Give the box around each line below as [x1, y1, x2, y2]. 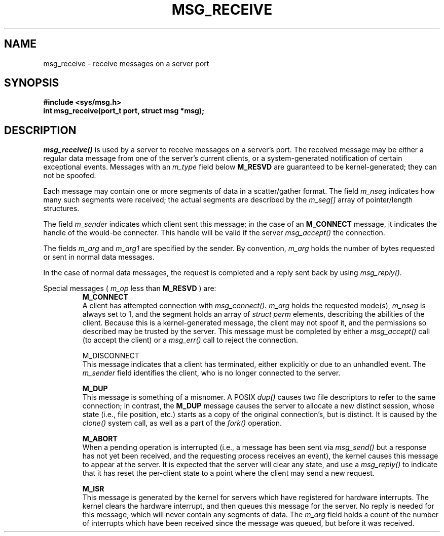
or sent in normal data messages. [43, 253, 155, 262]
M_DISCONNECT [82, 351, 139, 360]
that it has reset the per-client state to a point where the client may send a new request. [82, 469, 375, 478]
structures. [43, 204, 80, 213]
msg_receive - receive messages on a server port [43, 59, 209, 68]
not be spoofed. [43, 171, 96, 180]
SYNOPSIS [4, 76, 59, 90]
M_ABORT [82, 434, 118, 443]
